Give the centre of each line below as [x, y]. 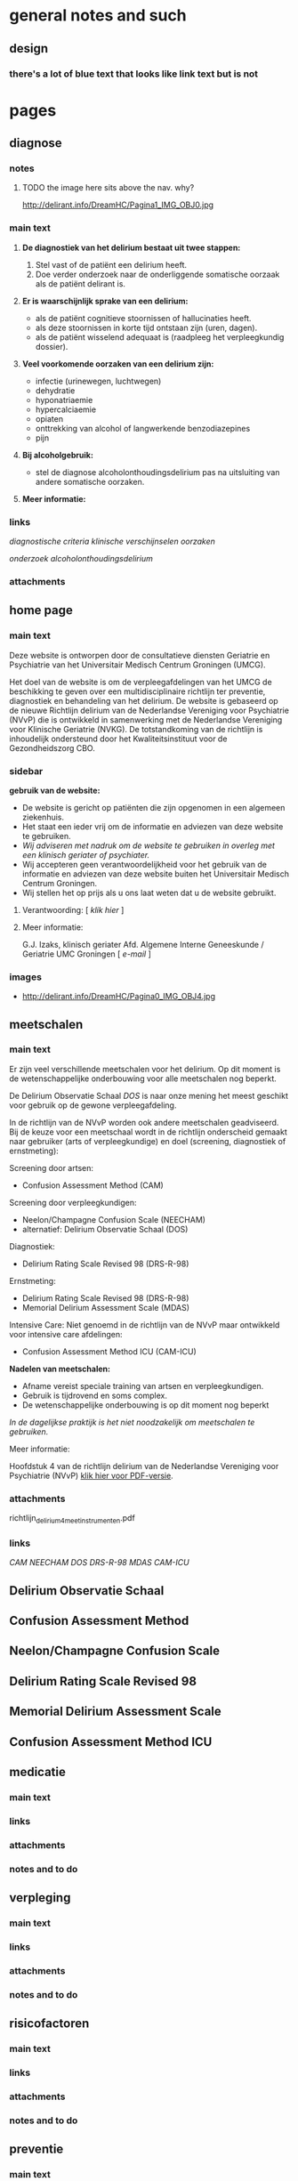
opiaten [49, 418]
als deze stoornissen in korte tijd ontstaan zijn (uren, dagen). [146, 327]
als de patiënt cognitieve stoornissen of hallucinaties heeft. [143, 318]
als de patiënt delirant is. [81, 283]
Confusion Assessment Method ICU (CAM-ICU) [109, 1351]
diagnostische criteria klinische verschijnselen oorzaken [113, 541]
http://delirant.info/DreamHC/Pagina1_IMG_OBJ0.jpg [118, 205]
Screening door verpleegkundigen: [73, 1202]
